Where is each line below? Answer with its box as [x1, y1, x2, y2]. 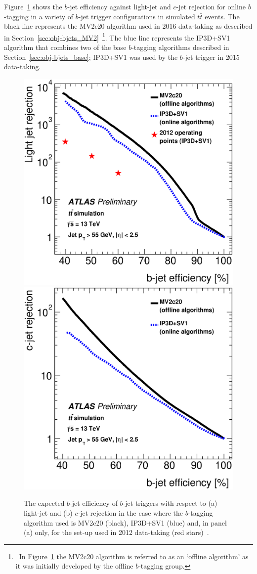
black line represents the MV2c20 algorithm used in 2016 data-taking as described [4, 21, 253, 31]
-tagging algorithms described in [131, 42, 229, 52]
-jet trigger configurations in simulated [78, 11, 195, 21]
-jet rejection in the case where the [78, 508, 183, 518]
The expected [24, 498, 65, 508]
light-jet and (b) [24, 508, 73, 518]
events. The [205, 11, 240, 21]
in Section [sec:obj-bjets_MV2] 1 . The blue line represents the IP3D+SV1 [4, 31, 230, 43]
